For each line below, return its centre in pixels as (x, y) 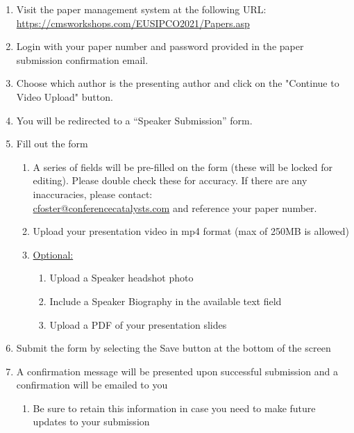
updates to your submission (91, 422)
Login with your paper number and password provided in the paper (160, 46)
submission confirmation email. (82, 59)
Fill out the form (52, 144)
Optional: (53, 254)
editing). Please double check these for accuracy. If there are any (170, 180)
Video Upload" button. (65, 96)
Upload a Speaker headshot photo (121, 278)
